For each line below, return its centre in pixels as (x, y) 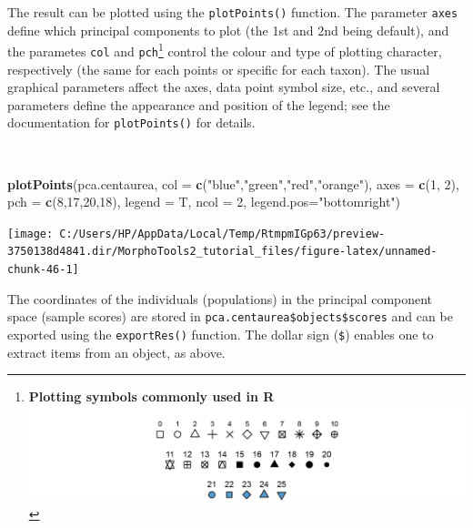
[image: (30, 234)
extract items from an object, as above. (116, 352)
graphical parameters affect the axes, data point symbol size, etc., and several (224, 87)
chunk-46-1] (43, 270)
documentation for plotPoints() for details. (131, 122)
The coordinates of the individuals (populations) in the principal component (220, 298)
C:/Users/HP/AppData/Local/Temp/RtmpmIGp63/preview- (222, 234)
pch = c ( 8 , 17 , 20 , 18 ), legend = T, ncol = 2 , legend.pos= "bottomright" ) (204, 202)
